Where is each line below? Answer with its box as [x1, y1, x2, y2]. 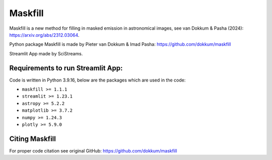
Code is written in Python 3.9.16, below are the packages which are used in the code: [9, 77, 186, 83]
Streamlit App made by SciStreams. [9, 50, 83, 56]
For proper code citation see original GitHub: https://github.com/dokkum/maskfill [9, 147, 177, 153]
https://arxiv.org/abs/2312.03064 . [9, 32, 80, 38]
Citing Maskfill [9, 134, 56, 143]
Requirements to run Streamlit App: [9, 63, 123, 72]
